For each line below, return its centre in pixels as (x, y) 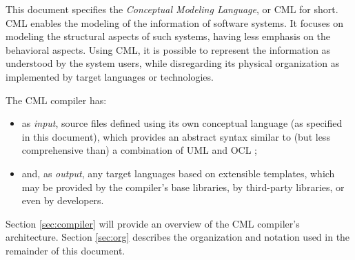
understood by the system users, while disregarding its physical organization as (173, 63)
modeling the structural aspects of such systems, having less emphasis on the (168, 36)
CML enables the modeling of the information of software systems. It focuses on (174, 22)
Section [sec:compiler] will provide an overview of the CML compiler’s (153, 223)
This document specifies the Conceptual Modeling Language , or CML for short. (172, 9)
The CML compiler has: (56, 100)
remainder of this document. (65, 250)
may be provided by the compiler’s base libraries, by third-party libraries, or (183, 187)
